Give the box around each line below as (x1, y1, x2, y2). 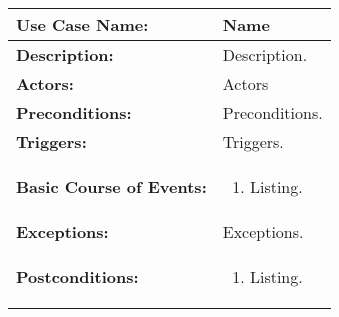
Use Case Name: (16, 13, 149, 36)
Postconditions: (16, 265, 139, 288)
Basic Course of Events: (16, 175, 207, 198)
